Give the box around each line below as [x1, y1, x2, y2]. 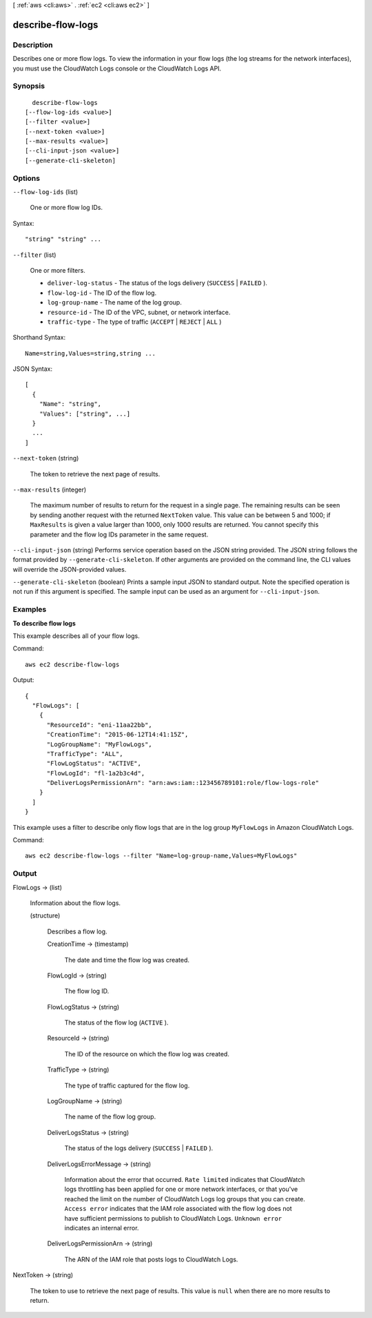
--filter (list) [12, 251, 56, 259]
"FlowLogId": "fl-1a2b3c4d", [46, 769, 145, 777]
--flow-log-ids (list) [12, 187, 79, 196]
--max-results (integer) [12, 485, 87, 494]
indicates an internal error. [64, 1223, 139, 1232]
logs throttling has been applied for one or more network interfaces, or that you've [64, 1185, 298, 1194]
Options [12, 173, 41, 183]
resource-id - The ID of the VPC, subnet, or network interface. [47, 308, 231, 316]
